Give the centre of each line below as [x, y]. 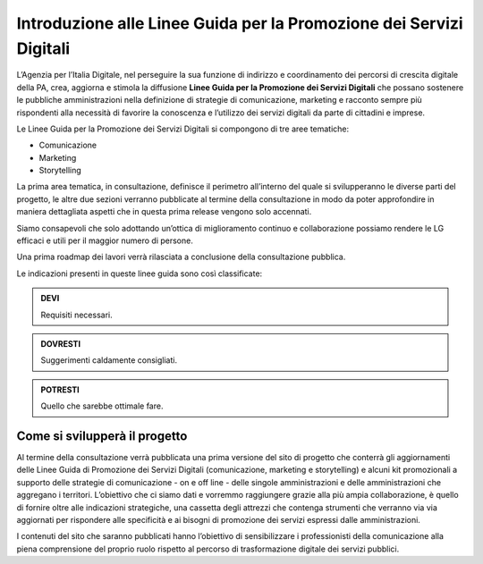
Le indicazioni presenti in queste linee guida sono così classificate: [140, 274]
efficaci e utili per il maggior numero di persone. [105, 240]
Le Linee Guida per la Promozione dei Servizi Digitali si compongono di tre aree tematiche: [183, 129]
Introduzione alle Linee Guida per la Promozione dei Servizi [240, 23]
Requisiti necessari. [76, 315]
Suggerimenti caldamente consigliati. [109, 360]
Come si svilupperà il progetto [102, 436]
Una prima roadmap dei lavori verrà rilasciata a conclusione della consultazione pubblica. [181, 257]
